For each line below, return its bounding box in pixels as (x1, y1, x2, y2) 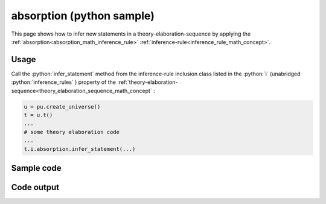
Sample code (11, 163, 62, 173)
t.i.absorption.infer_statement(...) (24, 145, 136, 152)
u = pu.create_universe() (24, 103, 101, 110)
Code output (11, 182, 60, 193)
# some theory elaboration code (24, 129, 120, 135)
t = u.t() (24, 112, 53, 118)
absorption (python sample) (11, 9, 155, 22)
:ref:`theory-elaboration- (117, 78, 178, 86)
